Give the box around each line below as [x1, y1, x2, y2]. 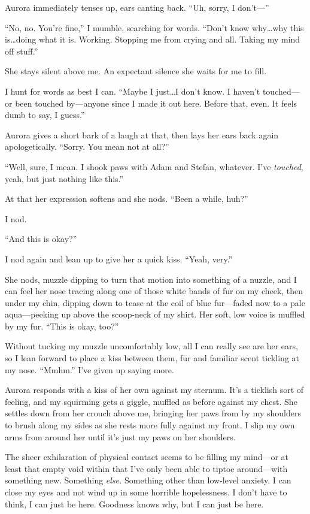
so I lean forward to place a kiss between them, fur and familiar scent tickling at [5, 352, 299, 364]
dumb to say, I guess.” [5, 108, 85, 121]
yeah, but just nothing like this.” [5, 172, 124, 185]
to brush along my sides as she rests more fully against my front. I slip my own [5, 419, 295, 431]
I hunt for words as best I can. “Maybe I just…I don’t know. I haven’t [5, 84, 260, 97]
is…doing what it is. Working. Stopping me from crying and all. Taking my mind [5, 33, 300, 46]
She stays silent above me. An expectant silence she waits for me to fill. [5, 65, 267, 77]
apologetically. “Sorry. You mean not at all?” [5, 140, 169, 153]
